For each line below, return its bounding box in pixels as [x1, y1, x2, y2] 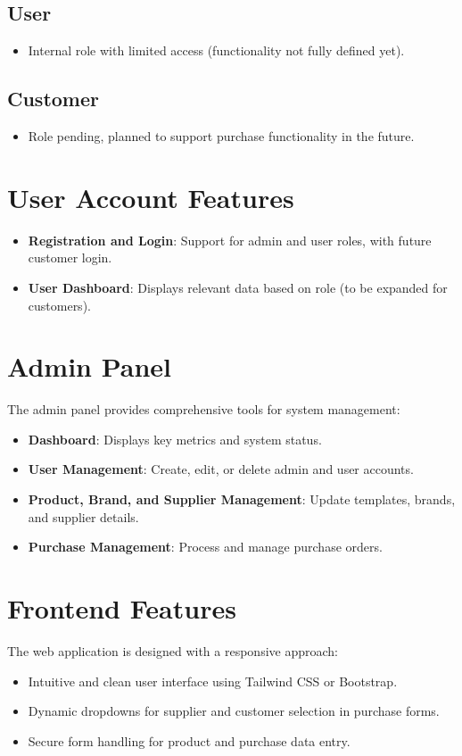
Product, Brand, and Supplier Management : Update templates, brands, [28, 490, 456, 508]
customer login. [28, 248, 112, 267]
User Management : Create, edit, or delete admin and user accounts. [28, 460, 414, 478]
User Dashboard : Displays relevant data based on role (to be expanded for [28, 278, 448, 296]
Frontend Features [7, 589, 236, 626]
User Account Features [7, 179, 294, 215]
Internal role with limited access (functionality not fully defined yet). [28, 41, 405, 60]
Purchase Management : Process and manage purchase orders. [28, 537, 383, 556]
